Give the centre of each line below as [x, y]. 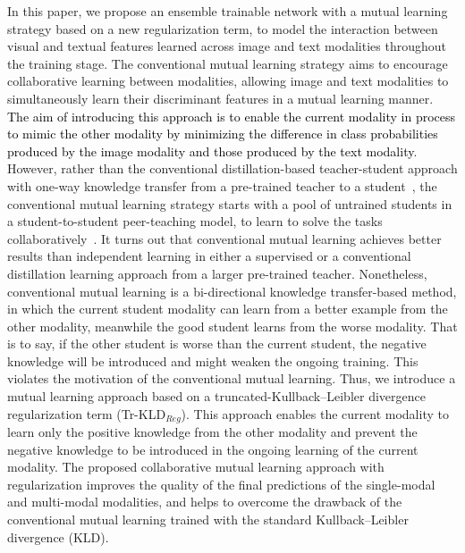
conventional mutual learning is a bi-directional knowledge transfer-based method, [232, 291]
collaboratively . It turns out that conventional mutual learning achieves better [224, 238]
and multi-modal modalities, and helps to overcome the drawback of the [205, 502]
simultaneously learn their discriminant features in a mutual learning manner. [220, 98]
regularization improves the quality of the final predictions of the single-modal [221, 484]
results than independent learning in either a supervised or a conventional [209, 256]
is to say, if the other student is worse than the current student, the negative [217, 344]
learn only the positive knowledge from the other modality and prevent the [212, 432]
